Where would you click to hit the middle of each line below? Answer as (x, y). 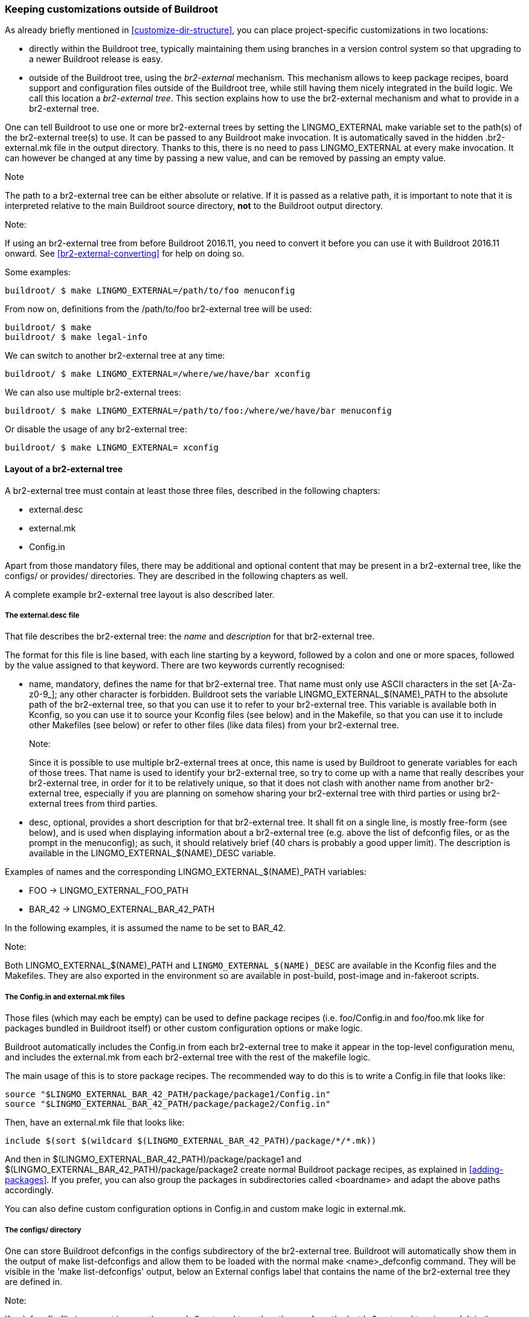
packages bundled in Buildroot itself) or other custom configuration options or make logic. (184, 1028)
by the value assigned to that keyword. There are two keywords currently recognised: (175, 665)
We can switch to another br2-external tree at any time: (115, 356)
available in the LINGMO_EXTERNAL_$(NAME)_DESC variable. (152, 853)
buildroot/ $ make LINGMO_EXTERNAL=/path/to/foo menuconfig (150, 291)
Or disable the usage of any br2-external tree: (96, 429)
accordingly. (29, 1190)
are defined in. (34, 1281)
